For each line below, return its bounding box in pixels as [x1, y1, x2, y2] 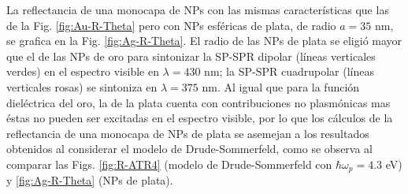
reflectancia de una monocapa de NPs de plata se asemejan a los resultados [6, 125, 369, 141]
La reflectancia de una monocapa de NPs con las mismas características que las [6, 2, 389, 17]
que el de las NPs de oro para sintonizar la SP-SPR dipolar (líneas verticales [6, 47, 376, 64]
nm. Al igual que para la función [202, 78, 360, 95]
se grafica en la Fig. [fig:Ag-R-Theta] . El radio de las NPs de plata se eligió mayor [6, 32, 402, 49]
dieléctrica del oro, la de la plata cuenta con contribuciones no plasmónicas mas [6, 94, 391, 110]
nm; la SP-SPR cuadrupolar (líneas [204, 63, 374, 80]
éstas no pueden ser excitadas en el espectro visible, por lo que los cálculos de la [6, 110, 393, 126]
